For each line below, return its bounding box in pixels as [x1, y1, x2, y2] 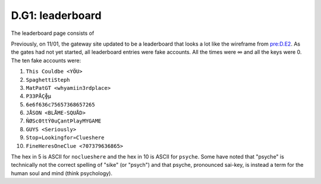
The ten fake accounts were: [11, 57, 81, 64]
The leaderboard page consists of [11, 30, 95, 37]
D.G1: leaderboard [11, 9, 102, 22]
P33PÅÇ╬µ [26, 93, 52, 100]
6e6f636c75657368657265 [26, 101, 95, 108]
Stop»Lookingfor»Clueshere [26, 134, 105, 141]
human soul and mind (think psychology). [11, 169, 113, 177]
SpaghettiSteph [26, 76, 71, 83]
